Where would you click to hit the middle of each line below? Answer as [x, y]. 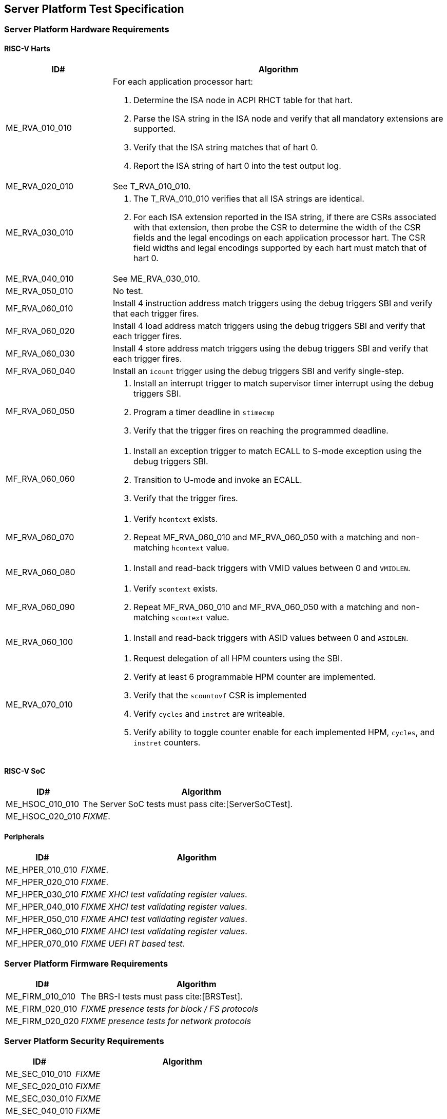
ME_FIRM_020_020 [42, 1021]
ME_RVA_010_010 [39, 127]
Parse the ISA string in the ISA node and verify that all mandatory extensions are [288, 118]
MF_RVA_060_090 [40, 607]
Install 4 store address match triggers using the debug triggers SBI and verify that [271, 348]
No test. [128, 291]
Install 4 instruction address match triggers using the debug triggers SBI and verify [273, 303]
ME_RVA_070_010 [39, 704]
